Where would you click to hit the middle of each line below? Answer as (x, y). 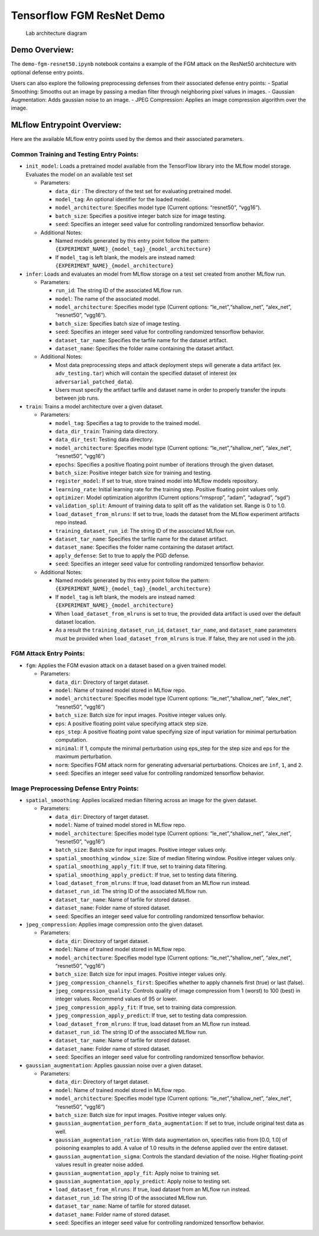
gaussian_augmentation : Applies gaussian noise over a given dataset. (114, 1065)
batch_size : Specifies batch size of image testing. (118, 323)
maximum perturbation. (84, 757)
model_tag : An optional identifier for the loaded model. (123, 199)
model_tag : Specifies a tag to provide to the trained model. (128, 423)
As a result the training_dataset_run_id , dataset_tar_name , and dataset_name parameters (176, 630)
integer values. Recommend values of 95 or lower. (116, 999)
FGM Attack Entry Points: (48, 654)
